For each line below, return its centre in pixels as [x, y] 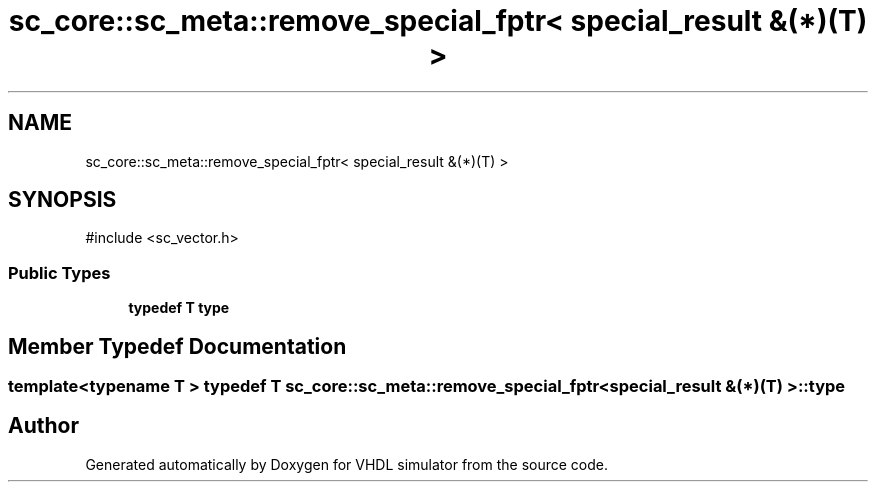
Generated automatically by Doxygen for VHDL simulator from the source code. [347, 464]
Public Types [59, 272]
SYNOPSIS [62, 200]
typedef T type [179, 308]
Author [43, 426]
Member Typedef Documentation [177, 346]
